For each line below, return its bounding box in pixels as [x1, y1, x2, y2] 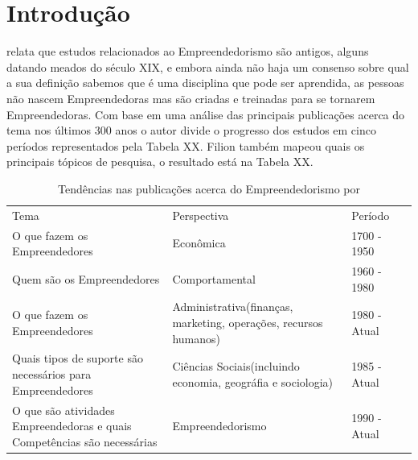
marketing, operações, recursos [172, 314, 323, 331]
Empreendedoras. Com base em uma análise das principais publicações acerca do [6, 106, 405, 122]
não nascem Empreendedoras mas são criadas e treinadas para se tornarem [6, 89, 375, 106]
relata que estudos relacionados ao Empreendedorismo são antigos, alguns [6, 43, 369, 60]
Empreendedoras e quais [12, 417, 132, 434]
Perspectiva [172, 206, 229, 223]
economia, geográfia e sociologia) [172, 373, 334, 390]
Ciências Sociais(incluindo [172, 358, 300, 375]
